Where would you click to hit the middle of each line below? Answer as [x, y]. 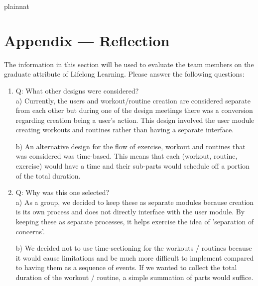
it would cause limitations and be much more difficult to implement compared [135, 257]
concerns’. [30, 231]
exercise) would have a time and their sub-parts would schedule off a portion [132, 166]
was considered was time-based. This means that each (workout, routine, [127, 156]
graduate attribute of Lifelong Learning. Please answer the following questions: [124, 74]
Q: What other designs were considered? [77, 90]
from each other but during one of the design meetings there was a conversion [134, 110]
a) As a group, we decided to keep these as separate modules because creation [135, 202]
